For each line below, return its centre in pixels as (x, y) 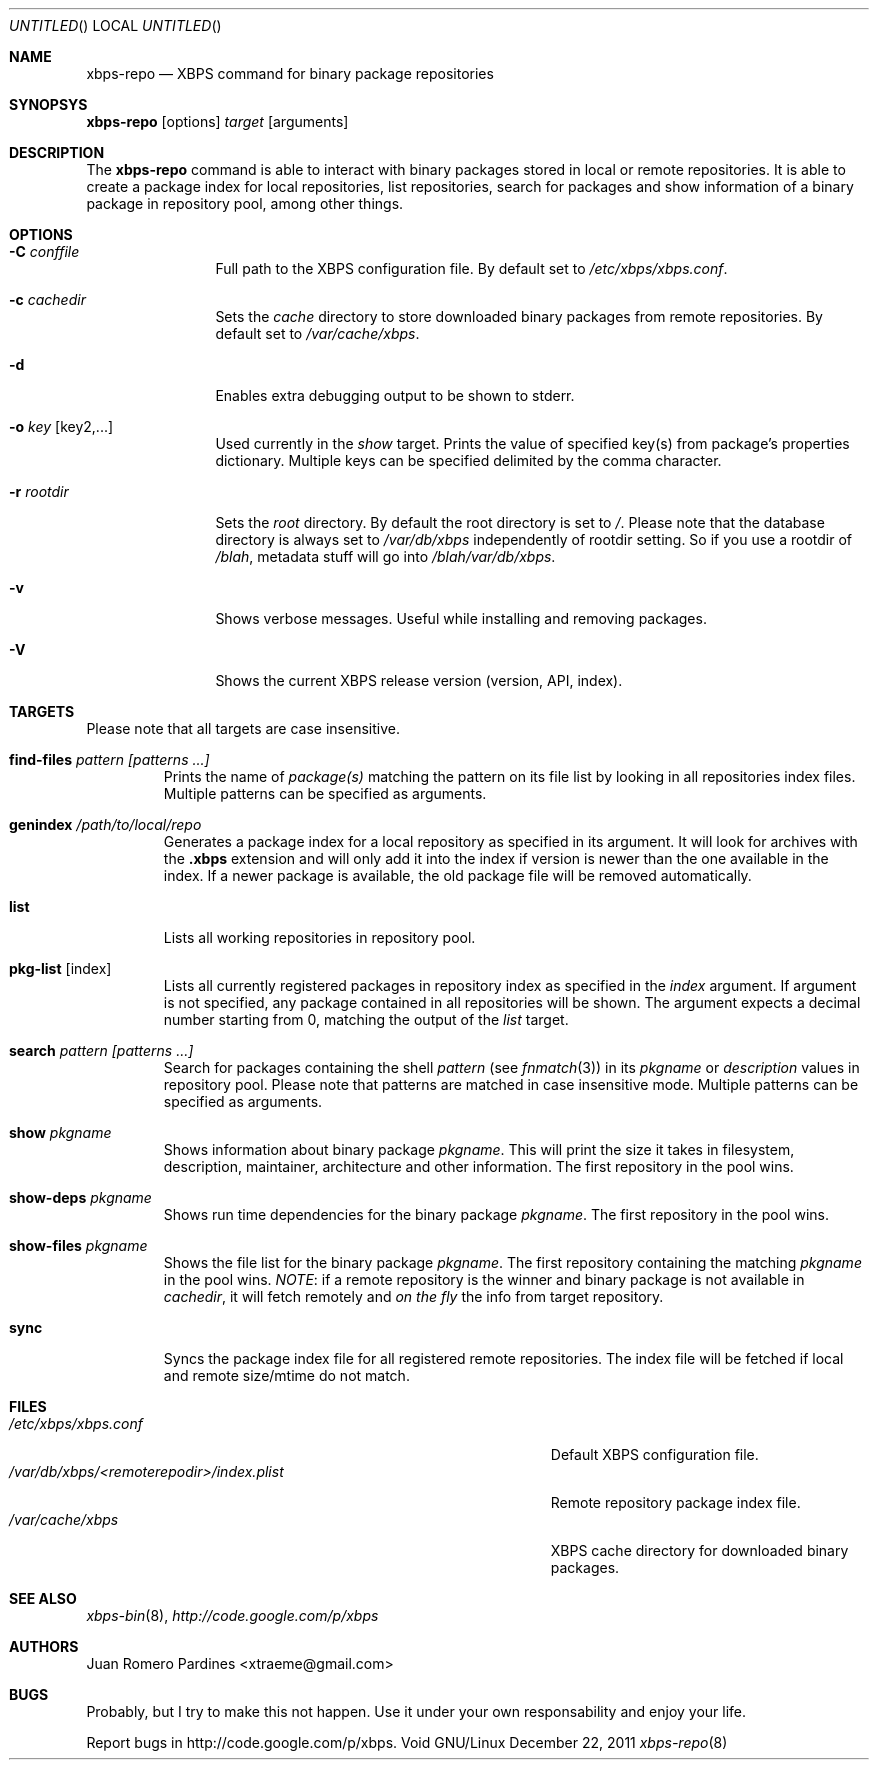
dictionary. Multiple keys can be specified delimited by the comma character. (468, 460)
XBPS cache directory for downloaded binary (699, 1550)
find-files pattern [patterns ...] (109, 759)
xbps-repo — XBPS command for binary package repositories (290, 73)
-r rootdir (39, 491)
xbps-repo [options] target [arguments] (217, 121)
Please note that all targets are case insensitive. (243, 728)
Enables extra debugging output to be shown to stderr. (395, 395)
